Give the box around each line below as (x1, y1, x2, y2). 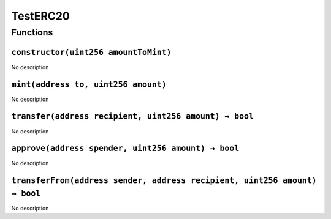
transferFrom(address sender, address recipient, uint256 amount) (11, 176, 317, 186)
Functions (11, 27, 53, 38)
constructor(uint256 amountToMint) (11, 47, 172, 58)
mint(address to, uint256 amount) (11, 80, 167, 89)
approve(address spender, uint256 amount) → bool (11, 144, 240, 154)
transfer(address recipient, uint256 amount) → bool (11, 111, 254, 122)
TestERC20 (11, 9, 70, 23)
